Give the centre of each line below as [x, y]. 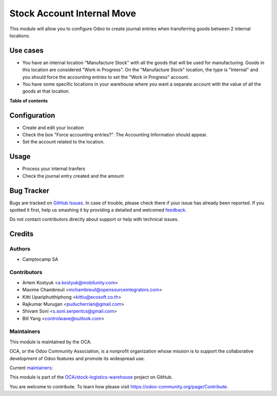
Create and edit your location [53, 128]
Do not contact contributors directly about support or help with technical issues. [94, 219]
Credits [22, 234]
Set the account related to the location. [63, 142]
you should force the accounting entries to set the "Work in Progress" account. [106, 77]
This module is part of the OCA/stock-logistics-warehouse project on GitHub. [91, 377]
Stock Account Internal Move [73, 13]
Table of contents [29, 100]
